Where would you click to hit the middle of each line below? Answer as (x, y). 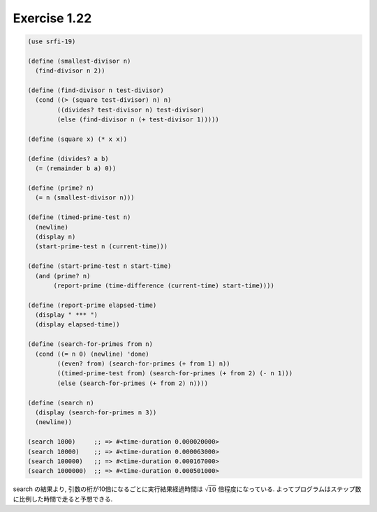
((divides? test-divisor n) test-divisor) (131, 110)
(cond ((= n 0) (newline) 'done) (92, 354)
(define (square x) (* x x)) (77, 139)
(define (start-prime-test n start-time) (99, 266)
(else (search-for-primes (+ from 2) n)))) (133, 383)
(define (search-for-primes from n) (90, 344)
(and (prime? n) (63, 276)
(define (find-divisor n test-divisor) (96, 90)
